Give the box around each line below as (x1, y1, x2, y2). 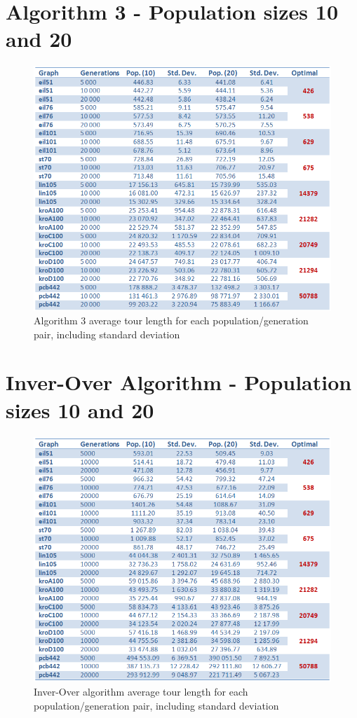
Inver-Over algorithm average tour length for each (34, 684, 248, 698)
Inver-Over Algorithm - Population (6, 368, 352, 396)
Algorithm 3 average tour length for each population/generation (34, 313, 309, 328)
